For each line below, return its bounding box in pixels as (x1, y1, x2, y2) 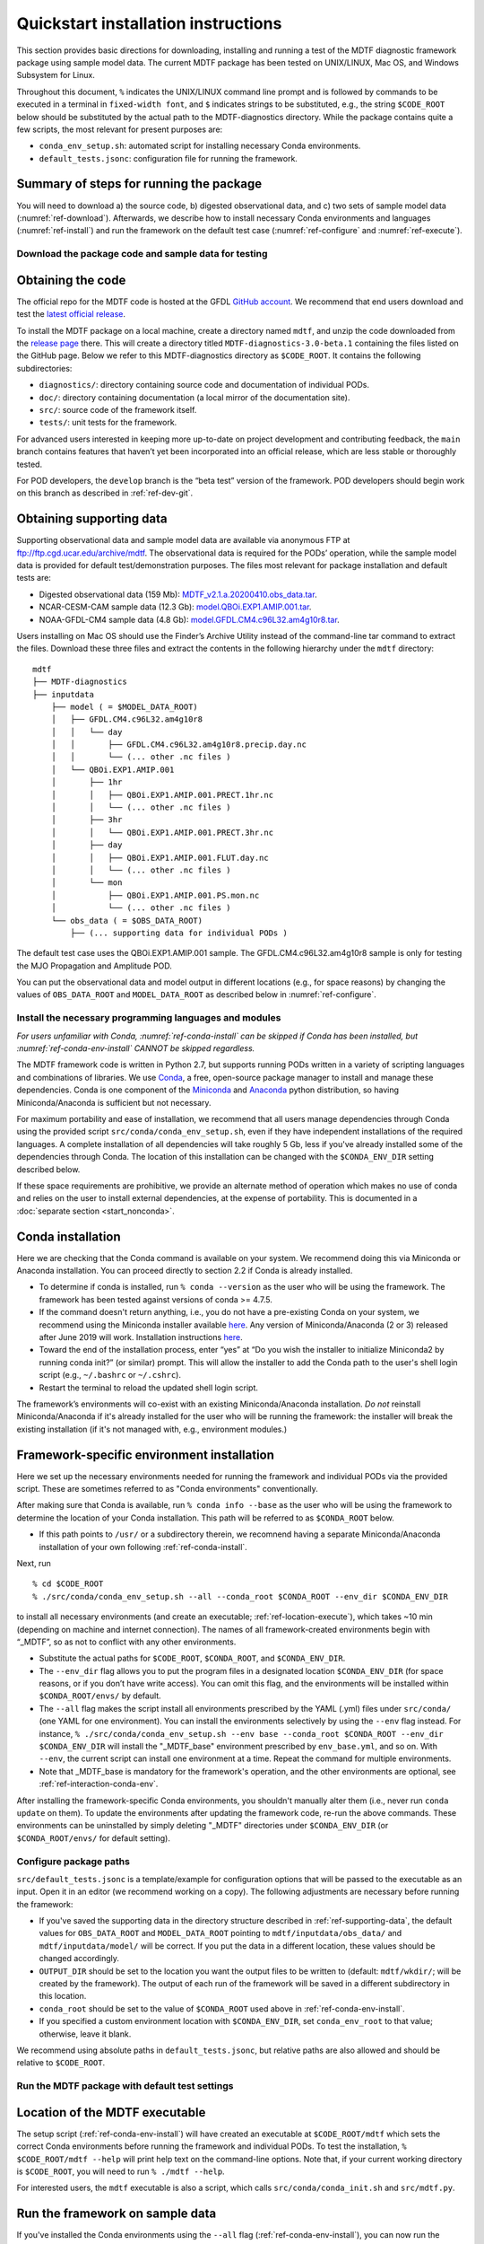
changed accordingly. (39, 1953, 120, 1964)
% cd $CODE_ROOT (32, 1579, 104, 1589)
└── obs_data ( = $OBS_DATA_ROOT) (50, 916, 203, 925)
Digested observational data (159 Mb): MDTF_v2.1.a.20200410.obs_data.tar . (39, 589, 317, 600)
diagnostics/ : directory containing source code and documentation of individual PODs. (39, 380, 369, 390)
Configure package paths (16, 1854, 130, 1867)
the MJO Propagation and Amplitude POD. (16, 960, 172, 971)
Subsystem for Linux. (16, 70, 96, 81)
